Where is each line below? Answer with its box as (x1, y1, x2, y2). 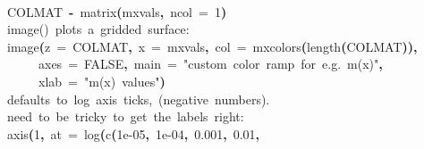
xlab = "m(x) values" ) (38, 71, 165, 90)
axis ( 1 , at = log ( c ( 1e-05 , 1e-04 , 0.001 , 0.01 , (7, 124, 260, 143)
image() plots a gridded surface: (7, 20, 190, 38)
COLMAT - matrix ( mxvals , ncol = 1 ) (7, 2, 227, 21)
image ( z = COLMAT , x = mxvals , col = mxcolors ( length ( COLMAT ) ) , (7, 37, 418, 55)
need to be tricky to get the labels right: (7, 107, 244, 126)
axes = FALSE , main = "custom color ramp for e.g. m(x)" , (38, 54, 383, 73)
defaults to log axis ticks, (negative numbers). (7, 89, 270, 108)
